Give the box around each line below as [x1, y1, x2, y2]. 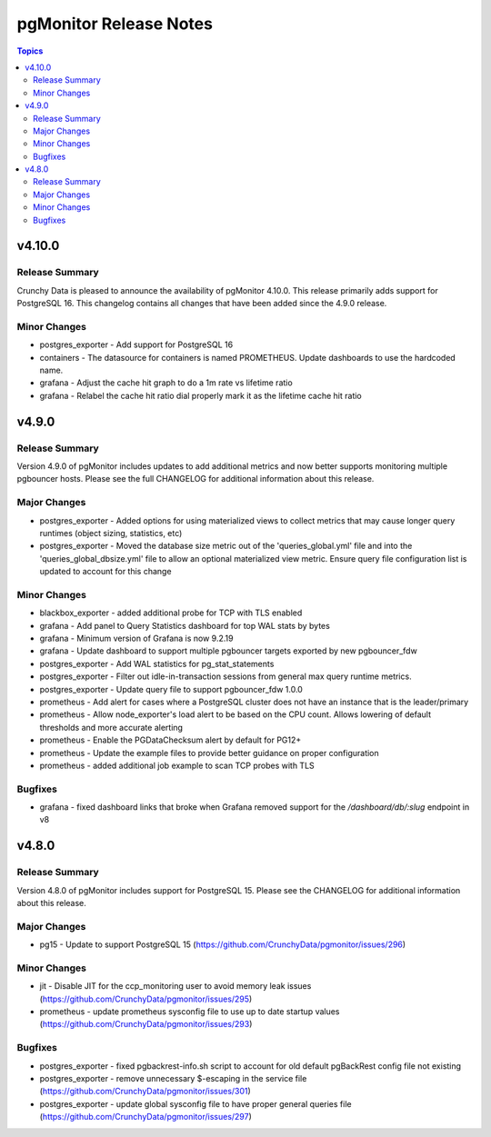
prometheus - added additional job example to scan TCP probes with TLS [39, 760, 316, 771]
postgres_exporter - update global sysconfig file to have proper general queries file [39, 1098, 352, 1109]
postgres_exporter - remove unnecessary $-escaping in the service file [39, 1073, 307, 1084]
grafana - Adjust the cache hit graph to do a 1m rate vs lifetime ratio [39, 377, 293, 388]
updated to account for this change [39, 566, 172, 577]
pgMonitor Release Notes [16, 14, 214, 34]
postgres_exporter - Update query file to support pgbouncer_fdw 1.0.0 [39, 683, 304, 694]
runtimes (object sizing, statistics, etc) [39, 527, 183, 538]
